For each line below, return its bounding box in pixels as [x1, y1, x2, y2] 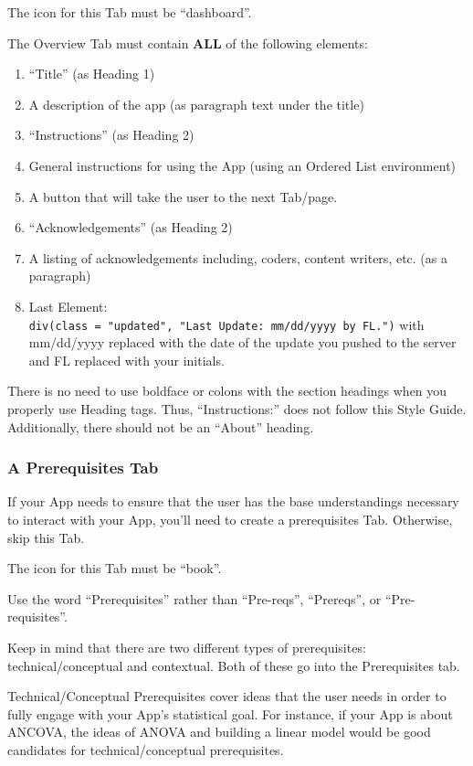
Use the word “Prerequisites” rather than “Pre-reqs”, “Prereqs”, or [7, 589, 382, 608]
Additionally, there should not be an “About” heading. [7, 417, 314, 436]
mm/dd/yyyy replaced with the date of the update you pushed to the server [28, 333, 457, 352]
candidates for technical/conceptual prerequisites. [7, 739, 284, 759]
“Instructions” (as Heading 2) [28, 125, 194, 144]
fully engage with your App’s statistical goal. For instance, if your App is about [7, 704, 453, 723]
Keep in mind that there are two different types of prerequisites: [7, 637, 366, 656]
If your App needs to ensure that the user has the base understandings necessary [7, 492, 459, 511]
